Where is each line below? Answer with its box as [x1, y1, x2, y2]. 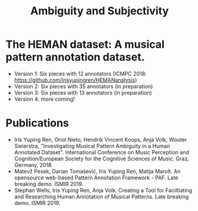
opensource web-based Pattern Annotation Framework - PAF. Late [14, 174, 178, 181]
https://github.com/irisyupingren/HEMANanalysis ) [14, 76, 138, 83]
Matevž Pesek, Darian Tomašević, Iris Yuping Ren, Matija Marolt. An [14, 167, 181, 175]
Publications [5, 116, 69, 130]
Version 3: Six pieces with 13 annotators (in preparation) [14, 89, 153, 96]
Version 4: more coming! [14, 95, 75, 103]
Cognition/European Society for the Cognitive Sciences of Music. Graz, [14, 155, 189, 162]
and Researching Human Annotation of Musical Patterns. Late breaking [14, 193, 189, 200]
